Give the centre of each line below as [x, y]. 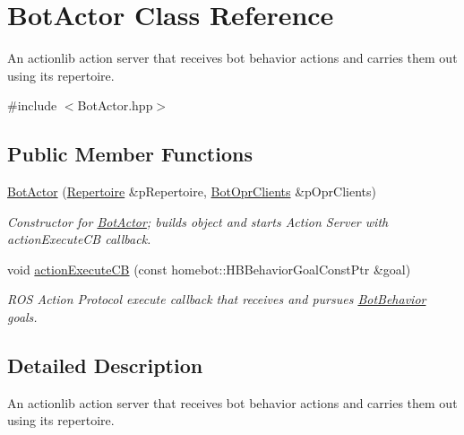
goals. [22, 317]
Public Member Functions [130, 154]
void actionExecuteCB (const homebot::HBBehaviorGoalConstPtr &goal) [209, 269]
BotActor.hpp [115, 105]
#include [32, 105]
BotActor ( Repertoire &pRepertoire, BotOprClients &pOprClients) [192, 191]
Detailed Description [105, 365]
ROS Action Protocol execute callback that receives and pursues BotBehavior [217, 299]
